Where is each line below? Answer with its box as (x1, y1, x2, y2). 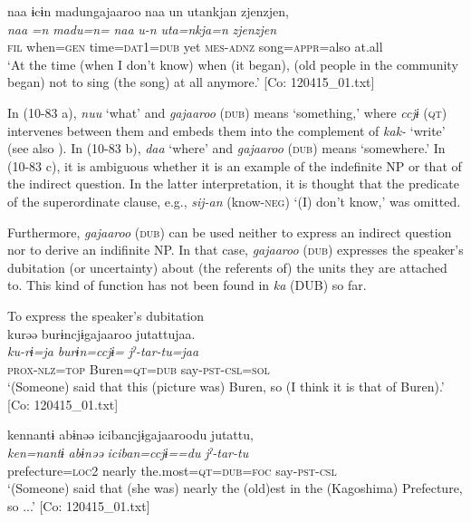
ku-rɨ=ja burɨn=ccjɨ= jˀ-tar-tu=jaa (7, 342, 199, 361)
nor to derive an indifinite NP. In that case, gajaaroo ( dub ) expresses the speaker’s (7, 240, 464, 259)
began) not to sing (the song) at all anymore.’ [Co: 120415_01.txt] (7, 72, 375, 92)
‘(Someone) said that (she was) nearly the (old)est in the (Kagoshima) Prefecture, (7, 478, 463, 498)
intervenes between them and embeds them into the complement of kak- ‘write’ (7, 121, 446, 140)
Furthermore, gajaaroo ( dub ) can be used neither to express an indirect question (7, 222, 452, 241)
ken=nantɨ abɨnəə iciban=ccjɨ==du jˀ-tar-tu (7, 443, 249, 462)
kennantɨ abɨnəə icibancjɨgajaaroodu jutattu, (7, 425, 254, 444)
